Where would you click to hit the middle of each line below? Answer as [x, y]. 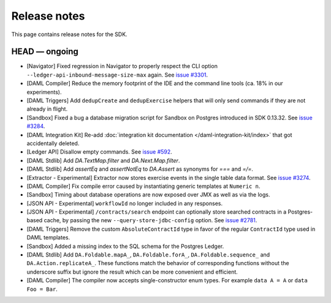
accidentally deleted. [53, 143]
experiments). [44, 92]
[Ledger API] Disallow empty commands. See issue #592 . [100, 152]
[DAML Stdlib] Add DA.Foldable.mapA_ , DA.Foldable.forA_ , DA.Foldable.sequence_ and [148, 255]
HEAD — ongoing [45, 52]
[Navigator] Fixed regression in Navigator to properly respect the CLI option [122, 66]
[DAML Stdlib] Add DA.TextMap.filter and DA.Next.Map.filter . [103, 160]
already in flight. [47, 109]
